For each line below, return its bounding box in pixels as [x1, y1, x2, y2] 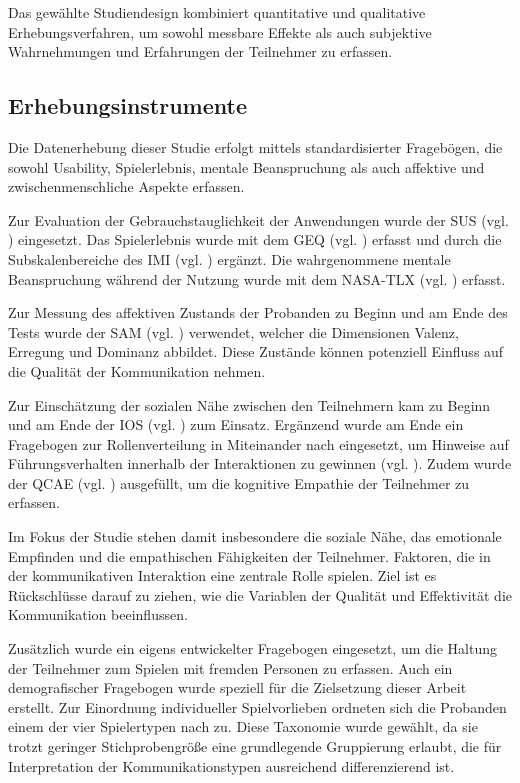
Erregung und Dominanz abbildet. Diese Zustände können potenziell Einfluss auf [8, 341, 504, 362]
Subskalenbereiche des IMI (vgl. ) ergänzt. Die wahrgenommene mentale [8, 248, 451, 269]
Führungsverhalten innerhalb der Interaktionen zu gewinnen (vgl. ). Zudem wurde [8, 453, 512, 474]
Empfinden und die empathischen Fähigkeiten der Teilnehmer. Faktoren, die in [8, 545, 491, 566]
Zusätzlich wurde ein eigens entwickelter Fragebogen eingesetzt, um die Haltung [8, 638, 497, 659]
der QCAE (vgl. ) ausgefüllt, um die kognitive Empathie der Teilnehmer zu [8, 472, 470, 493]
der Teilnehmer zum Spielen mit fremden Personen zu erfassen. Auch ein [8, 657, 453, 678]
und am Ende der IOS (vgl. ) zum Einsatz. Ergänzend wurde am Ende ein [8, 414, 464, 435]
